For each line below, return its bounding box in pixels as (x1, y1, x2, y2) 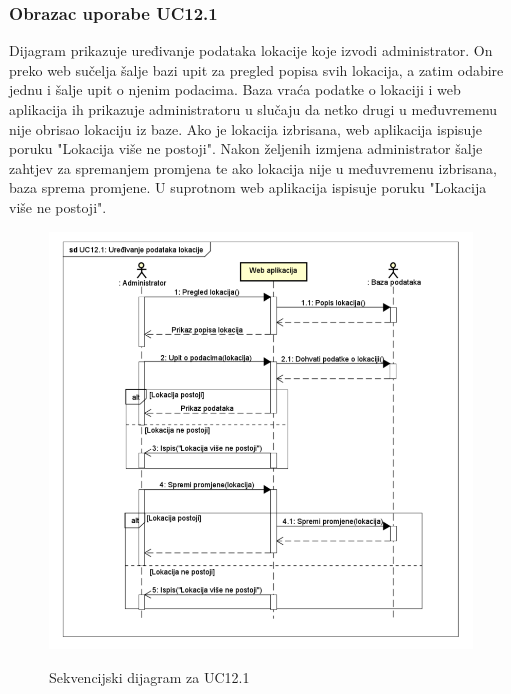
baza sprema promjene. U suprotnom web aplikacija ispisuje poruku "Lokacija (9, 177, 487, 198)
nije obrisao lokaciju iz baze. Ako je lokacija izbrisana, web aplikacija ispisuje (9, 118, 482, 139)
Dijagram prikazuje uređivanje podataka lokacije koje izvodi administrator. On (9, 40, 493, 61)
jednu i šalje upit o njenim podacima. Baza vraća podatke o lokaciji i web (9, 79, 461, 100)
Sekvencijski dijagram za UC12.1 (49, 666, 250, 687)
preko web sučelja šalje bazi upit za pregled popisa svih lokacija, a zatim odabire (9, 59, 504, 80)
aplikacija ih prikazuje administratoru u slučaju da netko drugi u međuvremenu (9, 99, 498, 119)
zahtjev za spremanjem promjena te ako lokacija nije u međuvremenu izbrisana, (9, 157, 497, 178)
